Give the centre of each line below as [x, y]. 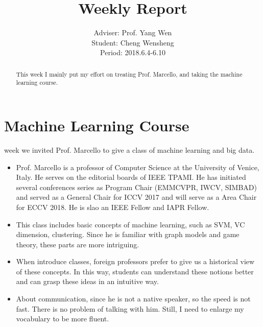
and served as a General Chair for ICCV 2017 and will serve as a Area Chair [136, 197]
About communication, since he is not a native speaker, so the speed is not [133, 299]
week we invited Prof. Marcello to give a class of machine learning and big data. [129, 149]
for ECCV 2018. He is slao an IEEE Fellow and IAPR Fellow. [113, 207]
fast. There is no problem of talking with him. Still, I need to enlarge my [130, 308]
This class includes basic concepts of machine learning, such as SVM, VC [130, 224]
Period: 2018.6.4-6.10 [133, 52]
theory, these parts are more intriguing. [78, 244]
